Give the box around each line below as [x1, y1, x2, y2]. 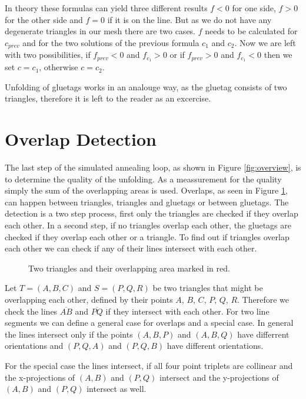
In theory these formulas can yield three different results [5, 2, 208, 14]
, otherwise [39, 61, 78, 73]
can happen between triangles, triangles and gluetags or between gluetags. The [5, 195, 289, 208]
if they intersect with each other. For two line [105, 305, 270, 317]
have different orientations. [167, 339, 264, 352]
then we [264, 48, 292, 61]
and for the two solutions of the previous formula [22, 36, 199, 48]
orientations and [5, 339, 64, 352]
